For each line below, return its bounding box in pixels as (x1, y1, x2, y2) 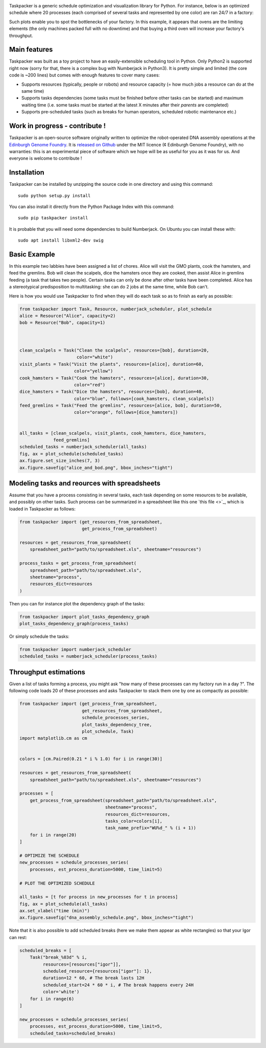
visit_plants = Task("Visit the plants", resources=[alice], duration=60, (19, 361, 204, 367)
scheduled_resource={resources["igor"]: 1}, (42, 968, 152, 974)
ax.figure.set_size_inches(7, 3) (19, 458, 100, 463)
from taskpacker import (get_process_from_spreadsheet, (19, 701, 158, 707)
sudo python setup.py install (18, 193, 91, 198)
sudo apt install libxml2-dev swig (18, 238, 104, 244)
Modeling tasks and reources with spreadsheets (9, 479, 161, 488)
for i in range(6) (30, 996, 74, 1002)
